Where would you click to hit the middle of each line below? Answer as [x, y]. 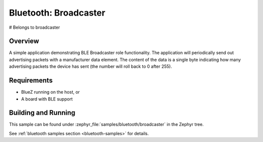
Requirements [31, 81]
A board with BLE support [47, 99]
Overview [24, 41]
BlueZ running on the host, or [50, 92]
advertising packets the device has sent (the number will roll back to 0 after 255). [91, 66]
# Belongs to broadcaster [35, 27]
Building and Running [42, 113]
